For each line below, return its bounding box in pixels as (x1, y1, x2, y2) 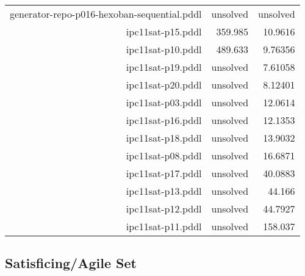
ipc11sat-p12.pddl (126, 202, 202, 216)
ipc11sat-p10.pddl (126, 42, 202, 56)
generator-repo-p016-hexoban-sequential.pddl (10, 7, 202, 21)
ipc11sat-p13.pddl (126, 184, 202, 198)
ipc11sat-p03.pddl (126, 95, 202, 109)
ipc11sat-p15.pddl (126, 24, 202, 38)
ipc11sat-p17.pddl (126, 166, 202, 180)
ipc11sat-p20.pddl (126, 78, 202, 92)
